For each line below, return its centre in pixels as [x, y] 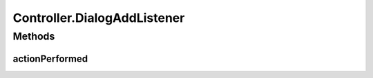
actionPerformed [50, 58]
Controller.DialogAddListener [99, 18]
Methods [34, 36]
